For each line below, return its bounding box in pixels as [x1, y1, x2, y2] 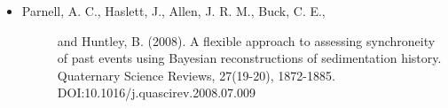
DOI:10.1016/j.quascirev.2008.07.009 [57, 83, 255, 102]
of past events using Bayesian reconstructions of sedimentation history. [57, 49, 442, 67]
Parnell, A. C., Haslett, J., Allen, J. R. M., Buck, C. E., [21, 2, 326, 19]
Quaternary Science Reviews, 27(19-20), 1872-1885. [57, 66, 335, 84]
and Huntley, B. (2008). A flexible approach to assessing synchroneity [57, 31, 436, 50]
